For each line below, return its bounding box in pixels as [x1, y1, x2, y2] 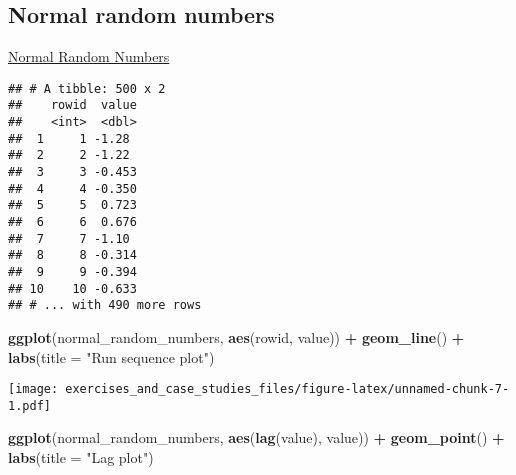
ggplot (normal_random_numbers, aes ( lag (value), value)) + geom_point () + [8, 427, 505, 448]
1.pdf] [8, 398, 51, 413]
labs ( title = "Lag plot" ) [8, 447, 154, 468]
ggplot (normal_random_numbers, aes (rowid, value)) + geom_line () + [8, 326, 465, 347]
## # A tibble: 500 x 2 [8, 81, 166, 96]
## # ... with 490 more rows [8, 298, 202, 313]
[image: [8, 382, 59, 397]
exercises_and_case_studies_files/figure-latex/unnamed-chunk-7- [65, 382, 510, 397]
